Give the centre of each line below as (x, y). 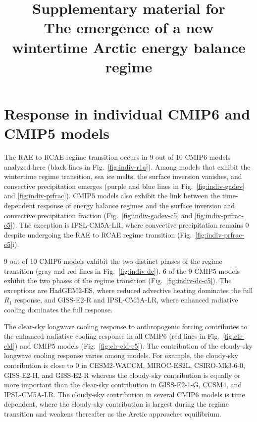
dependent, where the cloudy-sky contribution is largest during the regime (116, 404)
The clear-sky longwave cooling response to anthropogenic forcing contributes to (126, 326)
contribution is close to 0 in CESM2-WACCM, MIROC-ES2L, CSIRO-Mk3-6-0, (125, 365)
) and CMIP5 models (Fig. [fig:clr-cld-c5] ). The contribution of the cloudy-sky (133, 345)
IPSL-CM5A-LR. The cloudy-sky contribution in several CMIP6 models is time (125, 394)
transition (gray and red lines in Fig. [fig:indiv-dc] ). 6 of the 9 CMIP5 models (122, 271)
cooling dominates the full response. (58, 309)
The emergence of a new (129, 28)
